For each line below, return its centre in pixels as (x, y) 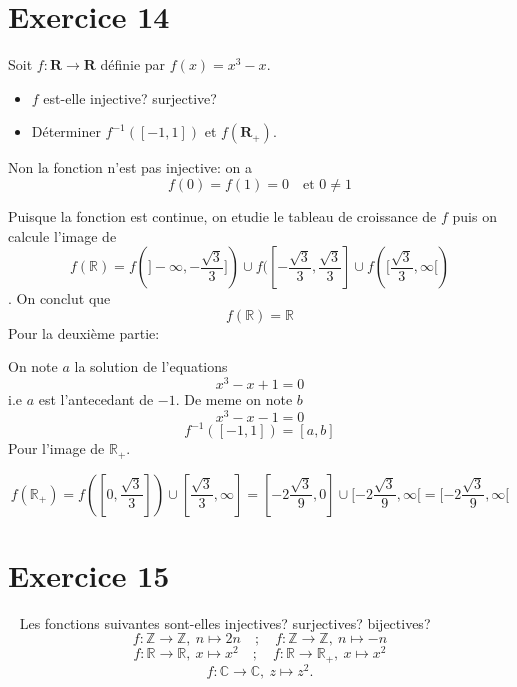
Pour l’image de (56, 448)
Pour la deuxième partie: (84, 332)
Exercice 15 (89, 574)
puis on (474, 215)
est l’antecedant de (96, 398)
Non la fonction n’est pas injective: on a (130, 167)
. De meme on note (234, 398)
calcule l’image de (62, 235)
